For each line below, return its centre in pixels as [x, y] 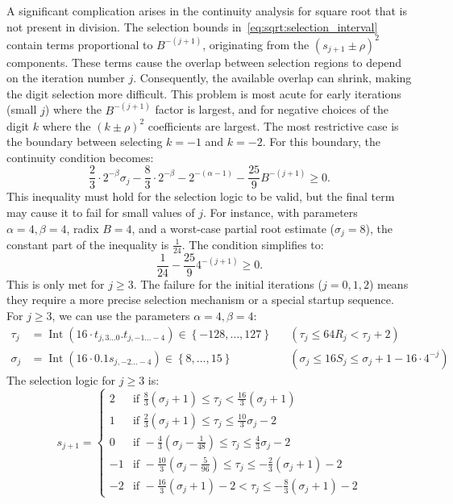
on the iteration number [66, 78]
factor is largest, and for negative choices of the [272, 109]
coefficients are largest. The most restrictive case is [273, 125]
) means [389, 283]
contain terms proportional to [80, 44]
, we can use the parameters [121, 316]
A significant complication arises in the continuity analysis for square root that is [207, 10]
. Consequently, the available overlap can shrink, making [272, 78]
